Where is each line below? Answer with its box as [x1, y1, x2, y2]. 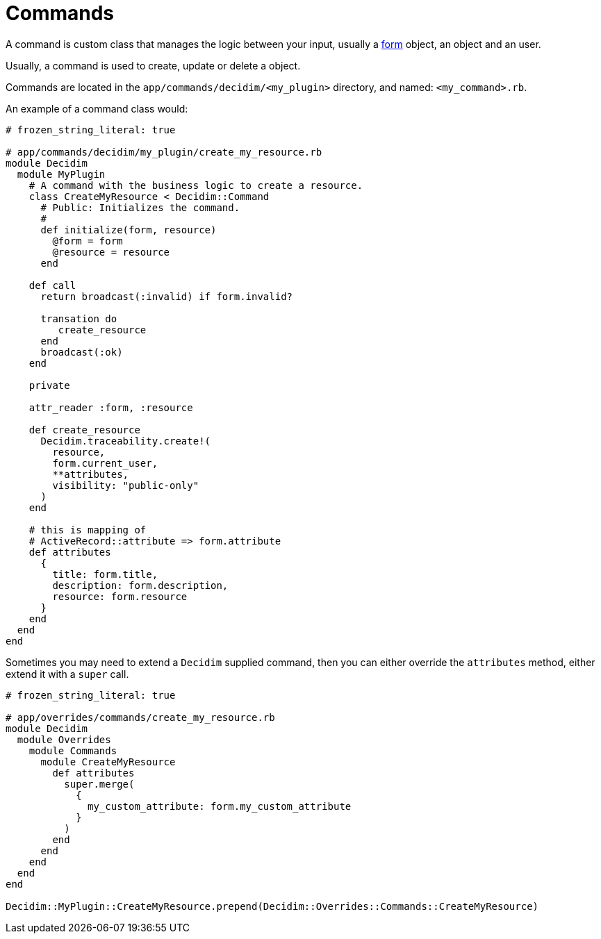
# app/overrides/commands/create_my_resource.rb [6, 711, 275, 723]
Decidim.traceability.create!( [40, 435, 211, 447]
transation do [40, 313, 117, 324]
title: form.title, [52, 568, 158, 580]
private [28, 379, 70, 391]
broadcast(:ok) [40, 346, 123, 358]
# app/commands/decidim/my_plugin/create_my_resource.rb [6, 146, 322, 158]
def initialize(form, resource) [40, 224, 217, 235]
